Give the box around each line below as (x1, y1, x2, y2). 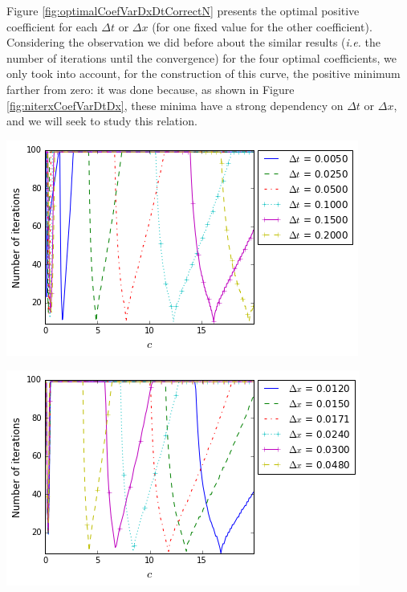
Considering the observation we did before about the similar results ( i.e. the (6, 34, 381, 51)
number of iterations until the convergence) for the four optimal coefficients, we (6, 49, 397, 66)
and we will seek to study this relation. (6, 112, 197, 129)
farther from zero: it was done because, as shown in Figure (6, 80, 295, 97)
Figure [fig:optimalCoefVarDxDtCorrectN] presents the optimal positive (6, 2, 360, 18)
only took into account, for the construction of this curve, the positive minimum (6, 65, 401, 82)
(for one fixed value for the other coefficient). (152, 18, 372, 35)
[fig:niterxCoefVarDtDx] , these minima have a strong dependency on (6, 96, 344, 113)
